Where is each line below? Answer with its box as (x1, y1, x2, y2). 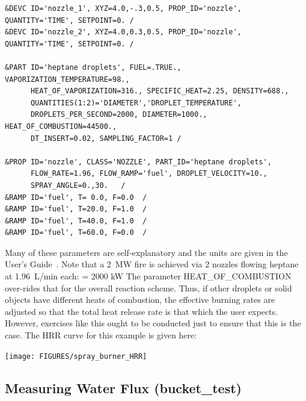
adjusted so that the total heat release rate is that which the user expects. (5, 305, 278, 317)
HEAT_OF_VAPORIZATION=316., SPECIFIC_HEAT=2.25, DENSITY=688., (30, 87, 289, 96)
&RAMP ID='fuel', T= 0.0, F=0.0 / (5, 193, 147, 202)
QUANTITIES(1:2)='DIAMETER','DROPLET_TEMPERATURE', (30, 98, 242, 107)
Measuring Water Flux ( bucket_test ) (5, 378, 242, 397)
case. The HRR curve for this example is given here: (5, 329, 197, 341)
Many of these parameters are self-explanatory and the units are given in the (5, 246, 288, 258)
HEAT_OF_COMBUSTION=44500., (5, 122, 117, 131)
